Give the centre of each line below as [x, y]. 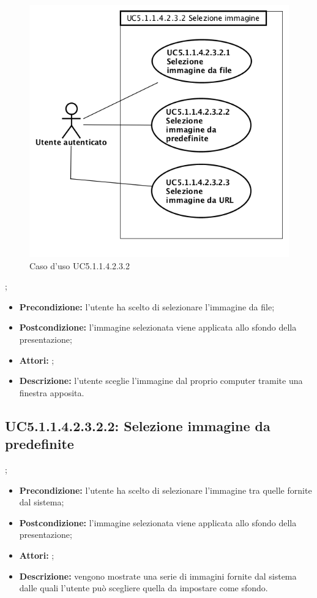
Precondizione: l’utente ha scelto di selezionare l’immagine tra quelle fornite [166, 490]
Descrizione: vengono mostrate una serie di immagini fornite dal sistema [158, 576]
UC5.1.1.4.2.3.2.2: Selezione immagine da [138, 425]
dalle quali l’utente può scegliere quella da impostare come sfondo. [144, 588]
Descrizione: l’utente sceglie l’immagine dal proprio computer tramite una [161, 381]
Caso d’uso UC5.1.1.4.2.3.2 [80, 265]
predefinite [39, 444]
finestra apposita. [52, 392]
